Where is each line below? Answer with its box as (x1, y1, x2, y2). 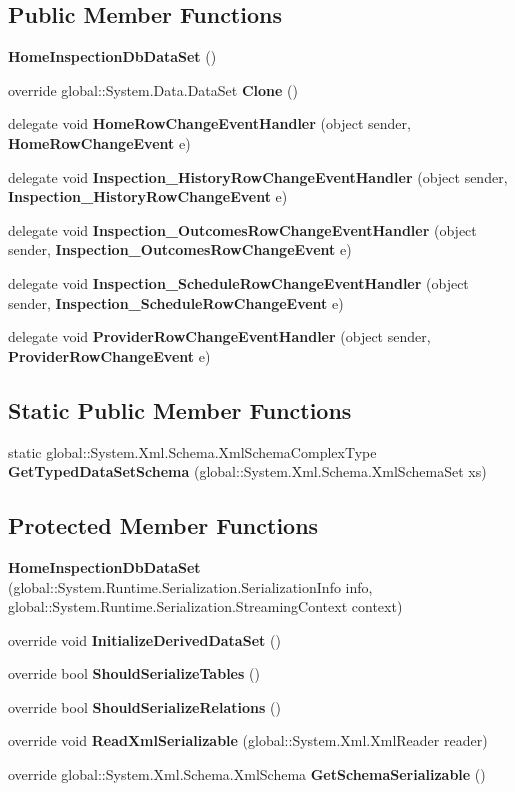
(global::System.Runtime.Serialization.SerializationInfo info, (8, 576, 373, 597)
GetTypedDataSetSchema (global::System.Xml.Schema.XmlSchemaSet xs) (8, 461, 487, 482)
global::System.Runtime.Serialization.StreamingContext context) (8, 596, 403, 617)
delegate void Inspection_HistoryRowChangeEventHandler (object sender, (8, 166, 508, 187)
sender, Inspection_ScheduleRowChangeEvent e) (8, 292, 344, 313)
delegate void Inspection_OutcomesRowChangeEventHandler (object (8, 219, 477, 240)
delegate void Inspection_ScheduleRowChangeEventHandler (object (8, 272, 469, 293)
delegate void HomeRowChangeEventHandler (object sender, (8, 113, 411, 134)
